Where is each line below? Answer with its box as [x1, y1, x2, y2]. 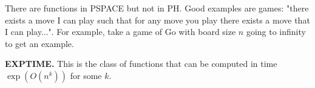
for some [70, 69, 102, 81]
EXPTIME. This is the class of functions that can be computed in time [5, 57, 277, 70]
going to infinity [246, 25, 306, 38]
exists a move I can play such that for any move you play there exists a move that [5, 13, 310, 26]
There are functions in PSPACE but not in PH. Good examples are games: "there [5, 2, 309, 14]
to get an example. [5, 37, 74, 49]
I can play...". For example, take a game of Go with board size [5, 25, 236, 38]
